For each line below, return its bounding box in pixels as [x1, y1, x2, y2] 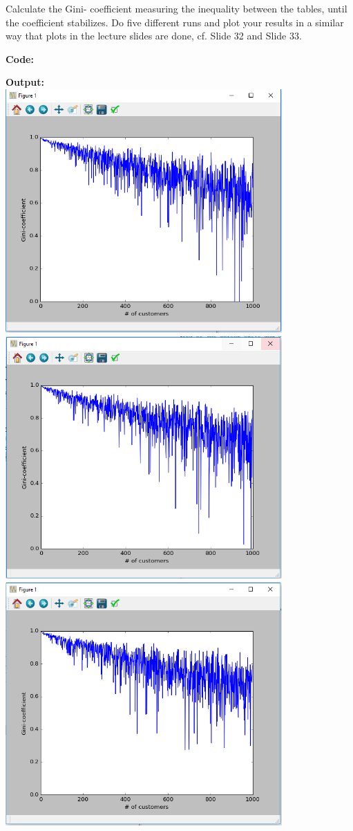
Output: [6, 75, 44, 89]
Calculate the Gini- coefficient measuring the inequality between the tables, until [6, 1, 347, 15]
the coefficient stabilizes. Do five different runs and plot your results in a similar [6, 15, 344, 29]
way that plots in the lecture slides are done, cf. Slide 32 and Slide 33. [6, 28, 302, 43]
